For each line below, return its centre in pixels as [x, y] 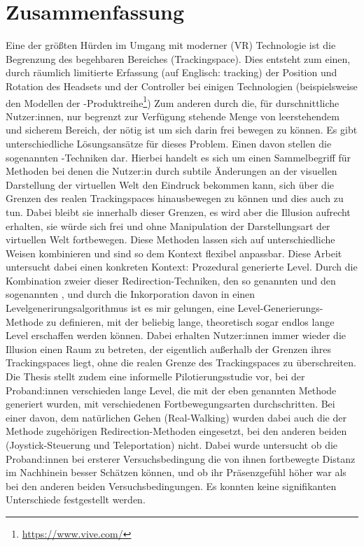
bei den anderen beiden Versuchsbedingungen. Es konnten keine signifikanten [171, 486]
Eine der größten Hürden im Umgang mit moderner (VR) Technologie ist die [171, 45]
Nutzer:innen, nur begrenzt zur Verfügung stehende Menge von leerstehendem [173, 116]
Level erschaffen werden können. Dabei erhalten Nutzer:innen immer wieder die [176, 335]
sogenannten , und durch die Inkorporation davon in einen [131, 294]
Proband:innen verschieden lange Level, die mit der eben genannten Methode [171, 390]
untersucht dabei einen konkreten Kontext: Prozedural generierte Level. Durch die [182, 267]
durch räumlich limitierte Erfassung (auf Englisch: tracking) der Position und [171, 72]
